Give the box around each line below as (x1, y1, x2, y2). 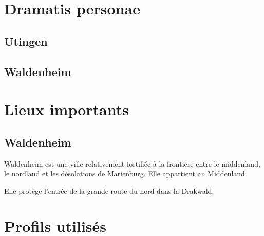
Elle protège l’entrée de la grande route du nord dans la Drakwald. (4, 185, 214, 196)
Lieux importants (4, 99, 129, 120)
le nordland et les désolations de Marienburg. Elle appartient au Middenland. (4, 168, 247, 179)
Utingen (4, 33, 48, 49)
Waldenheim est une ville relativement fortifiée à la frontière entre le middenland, (4, 158, 260, 169)
